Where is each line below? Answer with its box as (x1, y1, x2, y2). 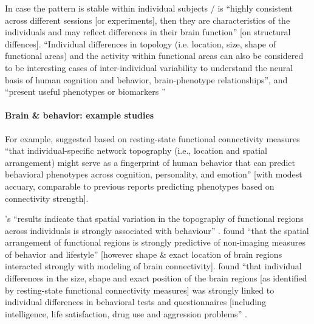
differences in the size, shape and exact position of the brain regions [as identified (5, 272, 307, 284)
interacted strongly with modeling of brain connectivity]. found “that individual (5, 260, 302, 272)
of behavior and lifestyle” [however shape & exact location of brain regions (5, 247, 282, 260)
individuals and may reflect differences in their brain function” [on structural (5, 26, 291, 38)
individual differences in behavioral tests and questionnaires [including (5, 295, 266, 308)
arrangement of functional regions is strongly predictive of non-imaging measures (5, 236, 305, 249)
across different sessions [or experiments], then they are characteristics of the (5, 13, 290, 26)
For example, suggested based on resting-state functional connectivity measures (5, 132, 300, 145)
